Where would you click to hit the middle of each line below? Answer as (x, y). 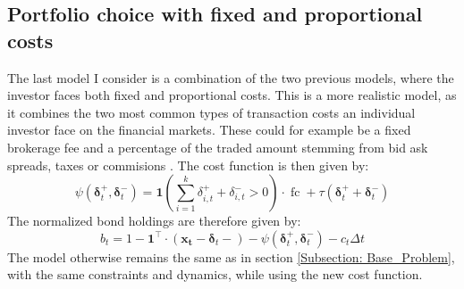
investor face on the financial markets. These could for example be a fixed (209, 130)
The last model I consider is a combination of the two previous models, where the (231, 77)
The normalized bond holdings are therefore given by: (154, 221)
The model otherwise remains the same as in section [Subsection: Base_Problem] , (231, 256)
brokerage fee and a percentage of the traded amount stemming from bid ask (218, 147)
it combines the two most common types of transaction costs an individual (211, 112)
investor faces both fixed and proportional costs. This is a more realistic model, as (232, 95)
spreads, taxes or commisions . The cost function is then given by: (188, 165)
